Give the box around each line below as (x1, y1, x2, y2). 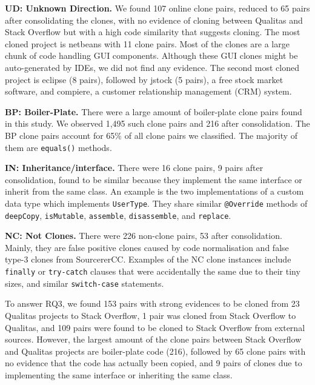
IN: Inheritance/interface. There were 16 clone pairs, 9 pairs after (5, 161, 264, 174)
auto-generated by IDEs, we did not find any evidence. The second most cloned (5, 61, 299, 73)
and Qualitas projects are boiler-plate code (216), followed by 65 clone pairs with (5, 344, 306, 357)
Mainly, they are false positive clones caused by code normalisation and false (5, 241, 289, 253)
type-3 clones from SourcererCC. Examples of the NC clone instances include (5, 253, 291, 266)
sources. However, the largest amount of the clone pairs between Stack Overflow (5, 333, 302, 346)
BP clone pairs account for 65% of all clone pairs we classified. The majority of (5, 129, 298, 141)
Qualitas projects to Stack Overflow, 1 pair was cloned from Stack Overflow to (5, 309, 296, 321)
